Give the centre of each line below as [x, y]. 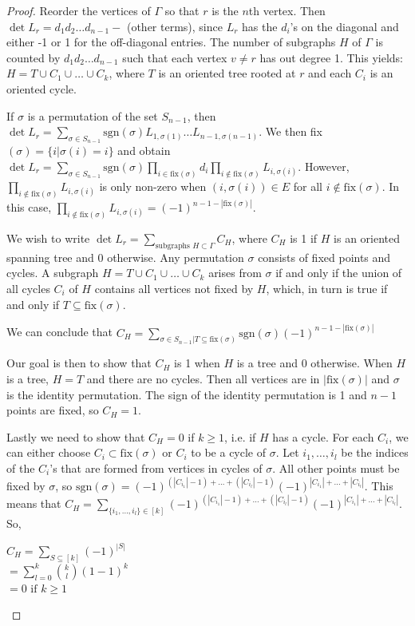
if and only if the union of [339, 273]
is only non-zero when [153, 186]
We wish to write [48, 238]
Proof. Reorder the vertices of [79, 10]
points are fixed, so [53, 410]
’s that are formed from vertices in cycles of [156, 468]
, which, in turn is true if [327, 288]
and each [330, 73]
